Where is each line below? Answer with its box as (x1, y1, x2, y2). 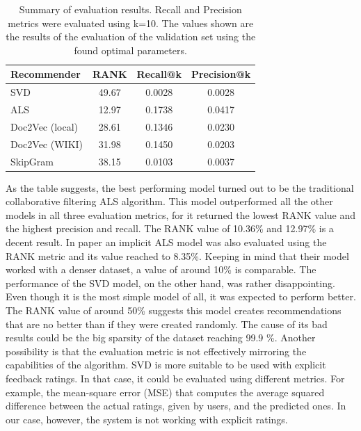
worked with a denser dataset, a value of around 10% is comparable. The (6, 262, 316, 277)
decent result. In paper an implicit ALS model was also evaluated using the (6, 235, 327, 250)
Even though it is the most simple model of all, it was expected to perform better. (6, 289, 356, 304)
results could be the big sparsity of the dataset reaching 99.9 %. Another (6, 330, 316, 345)
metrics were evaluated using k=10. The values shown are (8, 15, 254, 30)
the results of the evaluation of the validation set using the (6, 29, 256, 44)
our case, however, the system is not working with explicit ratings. (6, 412, 288, 426)
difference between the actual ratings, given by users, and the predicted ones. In (6, 398, 346, 413)
